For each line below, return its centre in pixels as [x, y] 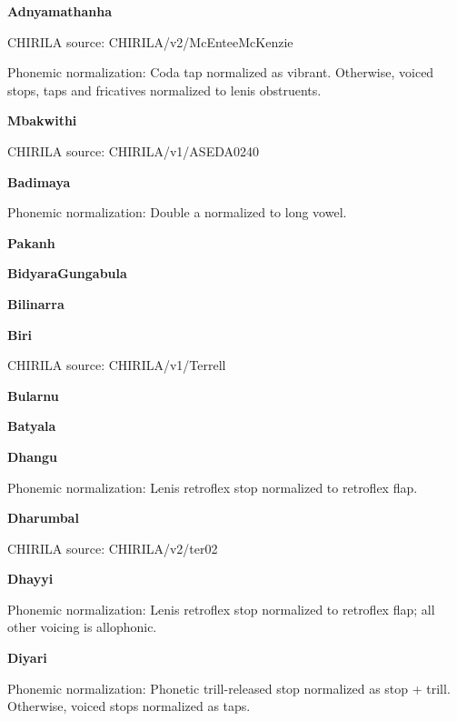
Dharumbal [43, 518]
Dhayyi [30, 579]
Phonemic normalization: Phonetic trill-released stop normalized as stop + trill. [229, 688]
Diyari [27, 658]
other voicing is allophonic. [82, 627]
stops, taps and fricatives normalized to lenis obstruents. [164, 90]
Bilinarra [36, 303]
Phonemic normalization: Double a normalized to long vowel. [177, 212]
